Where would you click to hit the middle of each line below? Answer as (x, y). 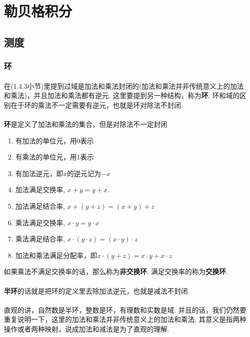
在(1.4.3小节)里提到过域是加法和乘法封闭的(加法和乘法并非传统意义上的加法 (124, 86)
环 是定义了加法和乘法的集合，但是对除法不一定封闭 (86, 124)
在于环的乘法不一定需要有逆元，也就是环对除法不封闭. (97, 105)
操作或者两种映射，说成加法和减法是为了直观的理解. (87, 328)
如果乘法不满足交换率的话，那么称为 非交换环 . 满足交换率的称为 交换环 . (116, 271)
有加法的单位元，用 (46, 140)
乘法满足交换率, (40, 222)
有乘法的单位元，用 (46, 157)
